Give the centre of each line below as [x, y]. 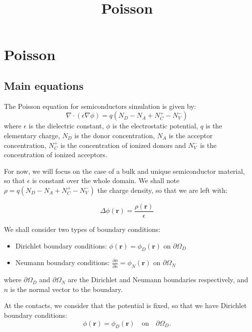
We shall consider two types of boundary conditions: [82, 229]
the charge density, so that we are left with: [162, 190]
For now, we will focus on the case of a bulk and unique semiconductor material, [125, 171]
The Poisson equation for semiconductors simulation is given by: [100, 106]
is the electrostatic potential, [155, 126]
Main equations [44, 85]
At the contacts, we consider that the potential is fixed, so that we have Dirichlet [126, 305]
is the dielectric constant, [66, 126]
